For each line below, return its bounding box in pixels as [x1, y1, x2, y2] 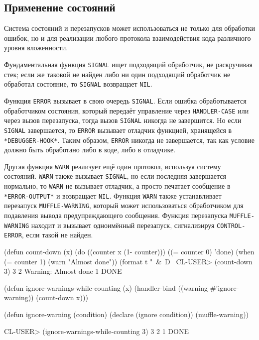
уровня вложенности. [4, 42, 68, 53]
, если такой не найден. [21, 229, 93, 240]
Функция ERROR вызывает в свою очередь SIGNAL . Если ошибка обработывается [4, 95, 247, 106]
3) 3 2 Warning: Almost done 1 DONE [4, 266, 122, 276]
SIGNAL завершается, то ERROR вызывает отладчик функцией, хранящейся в [4, 124, 232, 135]
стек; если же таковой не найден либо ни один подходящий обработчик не [4, 69, 231, 79]
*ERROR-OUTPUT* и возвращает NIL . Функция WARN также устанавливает [4, 190, 222, 201]
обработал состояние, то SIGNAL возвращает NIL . [4, 79, 152, 89]
